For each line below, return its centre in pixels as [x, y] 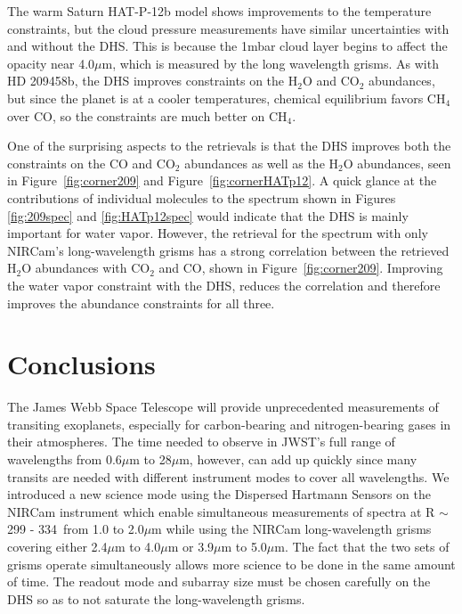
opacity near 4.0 [51, 63]
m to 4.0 [138, 546]
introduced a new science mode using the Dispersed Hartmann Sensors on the [219, 494]
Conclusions [81, 364]
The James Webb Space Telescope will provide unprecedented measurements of [223, 407]
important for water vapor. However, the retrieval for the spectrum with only [218, 233]
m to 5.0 [244, 546]
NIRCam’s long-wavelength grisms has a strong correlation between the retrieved [228, 250]
